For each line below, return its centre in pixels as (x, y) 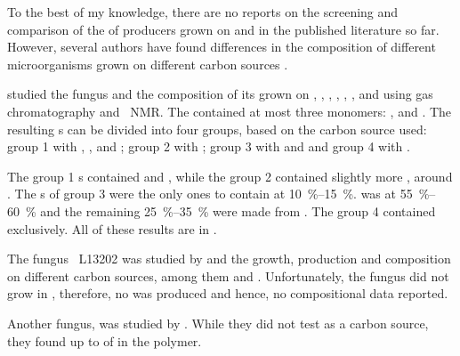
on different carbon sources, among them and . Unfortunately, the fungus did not (228, 275)
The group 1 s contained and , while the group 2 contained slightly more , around (230, 176)
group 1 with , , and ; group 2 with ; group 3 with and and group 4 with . (209, 146)
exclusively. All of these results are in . (112, 228)
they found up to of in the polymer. (105, 340)
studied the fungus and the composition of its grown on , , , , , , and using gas (220, 94)
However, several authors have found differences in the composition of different (222, 47)
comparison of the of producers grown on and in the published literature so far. (223, 29)
